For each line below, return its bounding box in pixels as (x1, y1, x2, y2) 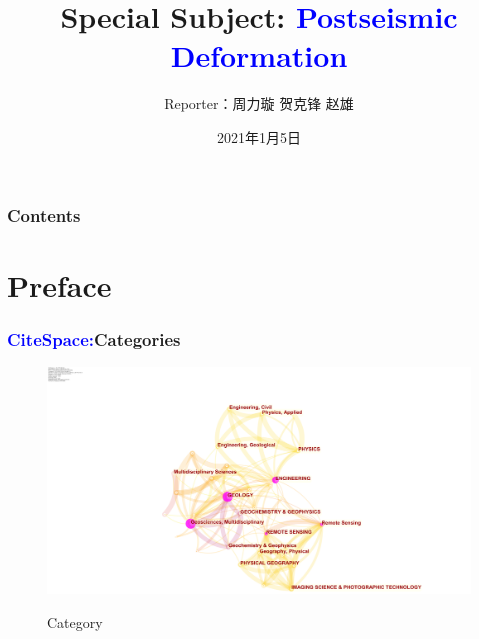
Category (47, 611, 103, 632)
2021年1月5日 (217, 126, 301, 147)
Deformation (170, 35, 348, 76)
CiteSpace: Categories (7, 326, 181, 351)
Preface (7, 264, 112, 305)
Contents (7, 202, 81, 227)
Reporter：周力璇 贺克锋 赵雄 (164, 93, 354, 114)
